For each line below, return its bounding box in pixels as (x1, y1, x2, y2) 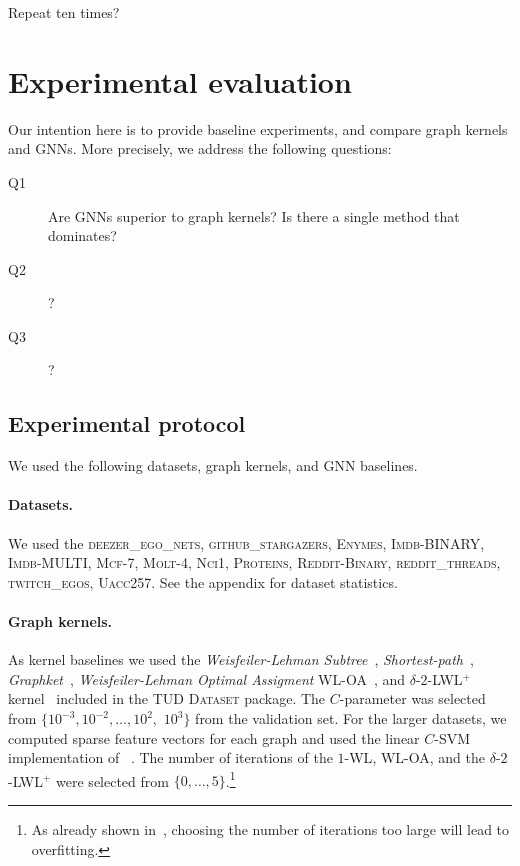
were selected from (56, 770, 169, 791)
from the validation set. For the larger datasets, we (195, 708, 507, 729)
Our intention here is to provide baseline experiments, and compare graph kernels (8, 118, 508, 139)
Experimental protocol (8, 408, 246, 439)
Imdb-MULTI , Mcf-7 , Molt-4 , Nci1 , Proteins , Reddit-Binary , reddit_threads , (8, 552, 501, 573)
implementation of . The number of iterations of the (8, 747, 333, 768)
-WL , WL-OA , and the (344, 747, 485, 768)
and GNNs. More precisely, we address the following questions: (8, 138, 392, 159)
